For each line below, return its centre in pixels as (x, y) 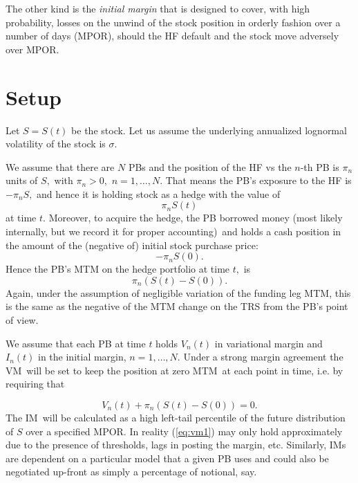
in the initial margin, (82, 357)
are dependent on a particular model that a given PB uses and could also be (167, 458)
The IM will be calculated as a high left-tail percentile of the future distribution (176, 417)
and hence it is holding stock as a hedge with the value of (159, 193)
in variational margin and (268, 343)
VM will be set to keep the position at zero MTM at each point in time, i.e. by (175, 370)
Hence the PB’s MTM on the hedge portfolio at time (118, 269)
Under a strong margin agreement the (263, 357)
